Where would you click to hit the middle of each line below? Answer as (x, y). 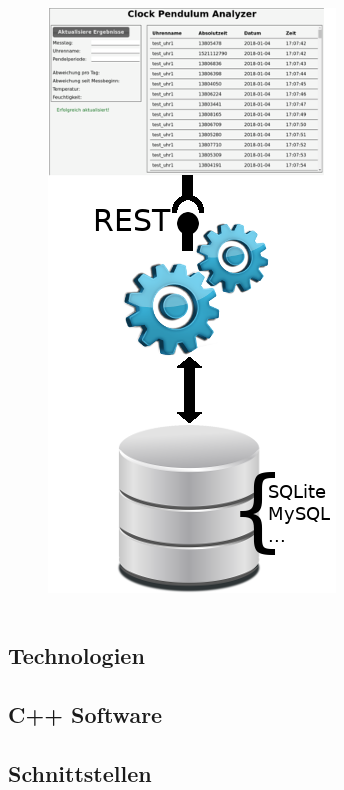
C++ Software (85, 713)
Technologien (76, 654)
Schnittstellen (80, 772)
